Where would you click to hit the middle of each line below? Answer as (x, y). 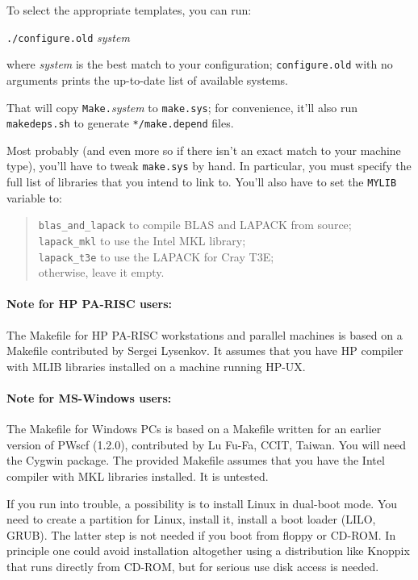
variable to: (34, 197)
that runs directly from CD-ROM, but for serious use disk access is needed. (193, 566)
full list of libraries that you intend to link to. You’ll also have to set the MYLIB (202, 182)
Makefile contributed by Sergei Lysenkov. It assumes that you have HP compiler (205, 351)
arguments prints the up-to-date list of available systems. (147, 79)
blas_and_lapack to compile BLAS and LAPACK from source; (195, 225)
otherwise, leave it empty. (101, 272)
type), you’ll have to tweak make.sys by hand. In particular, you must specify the (209, 166)
